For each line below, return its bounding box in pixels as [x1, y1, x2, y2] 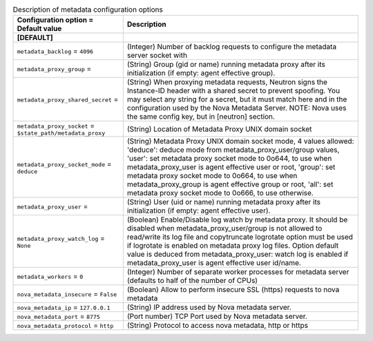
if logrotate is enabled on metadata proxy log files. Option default [126, 241, 338, 251]
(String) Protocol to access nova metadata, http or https [126, 321, 309, 331]
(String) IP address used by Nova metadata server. [126, 302, 291, 312]
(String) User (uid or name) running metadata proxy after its [126, 197, 321, 207]
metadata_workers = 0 [17, 271, 84, 281]
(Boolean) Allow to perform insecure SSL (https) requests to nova [126, 285, 340, 295]
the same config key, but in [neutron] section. [126, 112, 276, 121]
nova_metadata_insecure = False [17, 289, 117, 299]
